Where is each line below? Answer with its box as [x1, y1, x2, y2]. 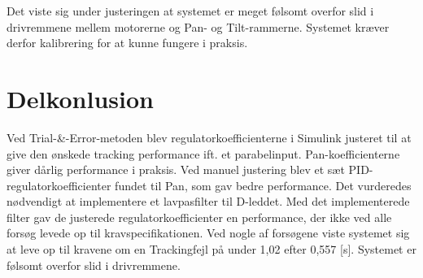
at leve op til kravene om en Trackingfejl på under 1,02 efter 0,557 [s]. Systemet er [7, 241, 416, 258]
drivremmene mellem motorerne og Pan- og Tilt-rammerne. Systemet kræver [7, 18, 390, 35]
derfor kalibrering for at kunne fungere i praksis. [7, 34, 248, 51]
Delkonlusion [7, 81, 154, 115]
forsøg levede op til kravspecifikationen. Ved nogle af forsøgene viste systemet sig [7, 224, 410, 241]
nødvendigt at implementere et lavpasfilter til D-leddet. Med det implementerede [7, 193, 410, 210]
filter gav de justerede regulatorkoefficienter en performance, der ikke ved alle [7, 208, 392, 225]
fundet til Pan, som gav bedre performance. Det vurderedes [115, 176, 412, 193]
